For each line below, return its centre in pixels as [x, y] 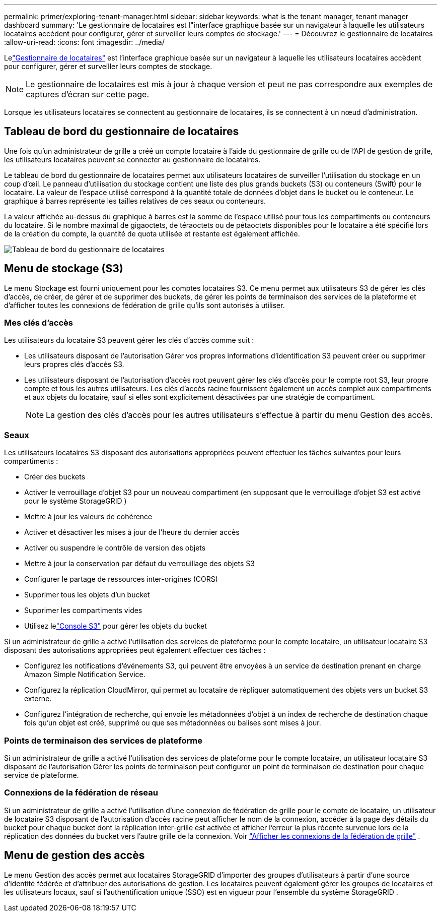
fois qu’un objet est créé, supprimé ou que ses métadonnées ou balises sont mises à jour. [173, 723]
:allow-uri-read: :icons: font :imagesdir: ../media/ [84, 42]
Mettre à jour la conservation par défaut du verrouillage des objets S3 [139, 564]
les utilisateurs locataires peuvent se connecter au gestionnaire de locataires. [132, 159]
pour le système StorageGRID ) [76, 501]
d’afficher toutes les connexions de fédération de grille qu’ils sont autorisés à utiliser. [144, 305]
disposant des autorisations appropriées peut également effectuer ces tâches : [135, 650]
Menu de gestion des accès [75, 856]
